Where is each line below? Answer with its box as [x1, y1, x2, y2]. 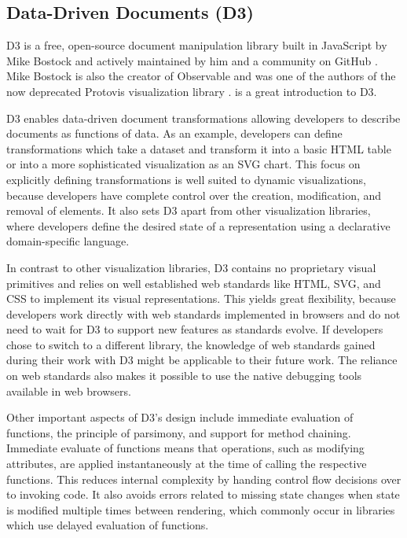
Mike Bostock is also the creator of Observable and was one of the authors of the [6, 68, 396, 84]
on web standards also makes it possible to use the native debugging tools [6, 367, 362, 384]
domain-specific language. [6, 233, 130, 249]
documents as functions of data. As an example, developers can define [6, 125, 343, 142]
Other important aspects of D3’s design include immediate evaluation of [6, 409, 354, 426]
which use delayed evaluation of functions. [6, 517, 209, 533]
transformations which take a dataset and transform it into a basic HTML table [6, 140, 391, 157]
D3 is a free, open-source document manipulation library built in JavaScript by [6, 37, 387, 53]
